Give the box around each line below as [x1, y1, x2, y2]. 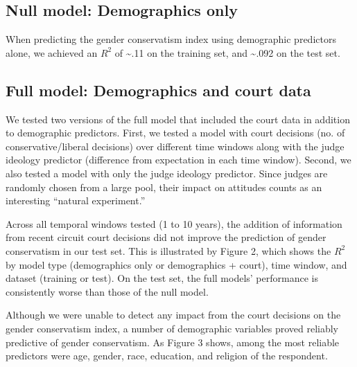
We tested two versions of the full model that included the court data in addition [6, 111, 350, 126]
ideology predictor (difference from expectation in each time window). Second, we [6, 152, 351, 167]
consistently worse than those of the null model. [6, 284, 209, 298]
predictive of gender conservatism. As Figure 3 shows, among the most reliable [6, 334, 340, 349]
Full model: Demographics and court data [6, 79, 311, 100]
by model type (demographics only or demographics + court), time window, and [6, 257, 347, 271]
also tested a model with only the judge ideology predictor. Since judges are [6, 165, 328, 180]
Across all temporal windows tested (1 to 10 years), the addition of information [6, 216, 342, 231]
